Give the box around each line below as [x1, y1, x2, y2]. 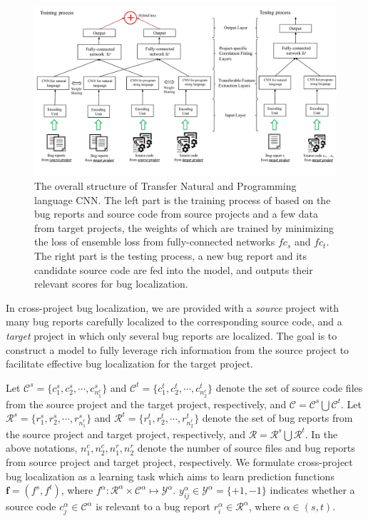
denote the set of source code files [215, 380, 363, 395]
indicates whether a [270, 482, 355, 497]
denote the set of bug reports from [202, 410, 353, 425]
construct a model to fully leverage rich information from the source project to [6, 342, 349, 357]
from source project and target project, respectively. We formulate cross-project [6, 455, 353, 470]
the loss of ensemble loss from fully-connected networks [34, 234, 275, 249]
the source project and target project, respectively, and [6, 426, 245, 441]
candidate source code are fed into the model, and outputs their [34, 262, 313, 277]
